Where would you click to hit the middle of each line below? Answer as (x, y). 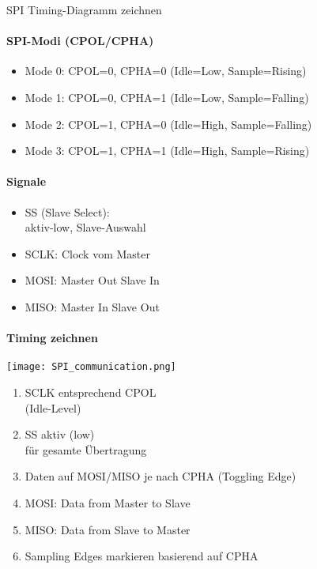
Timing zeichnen (52, 338)
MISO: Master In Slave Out (92, 306)
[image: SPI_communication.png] (91, 367)
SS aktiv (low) (60, 434)
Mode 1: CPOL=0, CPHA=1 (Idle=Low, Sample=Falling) (167, 97)
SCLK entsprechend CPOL (91, 392)
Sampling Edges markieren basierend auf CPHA (142, 556)
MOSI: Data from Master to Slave (108, 502)
